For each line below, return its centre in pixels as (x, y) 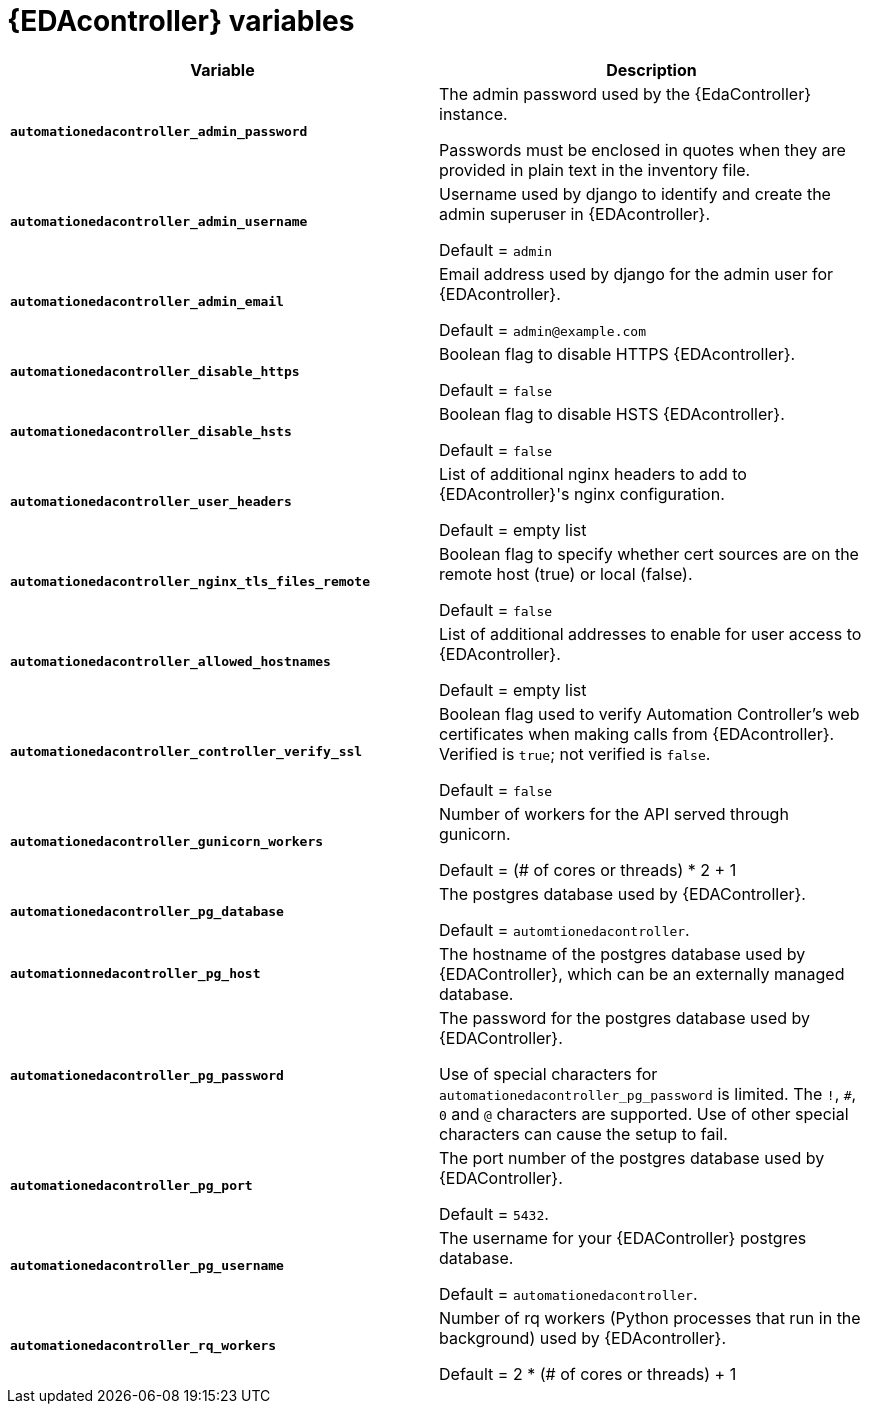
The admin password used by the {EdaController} (625, 93)
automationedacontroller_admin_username (159, 222)
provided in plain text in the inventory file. (595, 169)
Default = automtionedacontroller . (564, 929)
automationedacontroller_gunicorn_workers (167, 842)
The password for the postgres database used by (625, 1017)
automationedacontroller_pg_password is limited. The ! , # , (648, 1093)
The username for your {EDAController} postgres (623, 1237)
